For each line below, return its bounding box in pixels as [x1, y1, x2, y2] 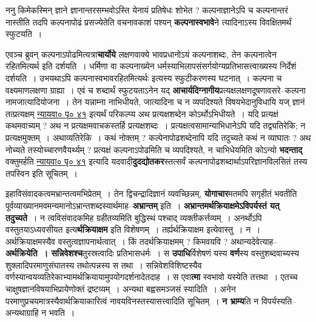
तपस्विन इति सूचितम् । [5, 166, 78, 179]
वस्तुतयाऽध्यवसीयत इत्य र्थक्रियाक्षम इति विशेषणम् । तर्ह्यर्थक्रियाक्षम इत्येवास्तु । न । [5, 223, 261, 236]
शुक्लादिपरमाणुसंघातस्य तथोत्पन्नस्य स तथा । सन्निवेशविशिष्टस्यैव [5, 258, 202, 271]
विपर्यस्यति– [261, 294, 297, 307]
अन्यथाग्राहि [5, 306, 39, 319]
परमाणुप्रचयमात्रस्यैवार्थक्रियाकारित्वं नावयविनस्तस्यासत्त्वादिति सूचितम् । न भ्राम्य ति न [5, 294, 259, 307]
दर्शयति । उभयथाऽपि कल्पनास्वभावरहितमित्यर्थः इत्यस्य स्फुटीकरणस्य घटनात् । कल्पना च [5, 71, 282, 84]
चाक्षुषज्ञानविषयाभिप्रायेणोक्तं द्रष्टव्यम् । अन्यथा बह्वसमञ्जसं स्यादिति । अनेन [5, 283, 236, 295]
